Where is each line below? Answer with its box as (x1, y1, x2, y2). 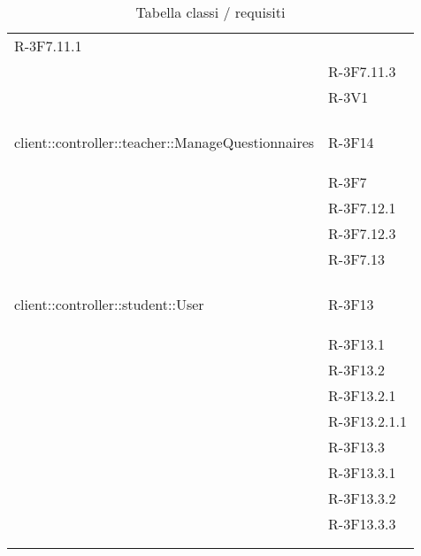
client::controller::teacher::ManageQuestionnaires (14, 132, 315, 152)
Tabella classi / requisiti (135, 2, 286, 22)
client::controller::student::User (14, 294, 204, 314)
